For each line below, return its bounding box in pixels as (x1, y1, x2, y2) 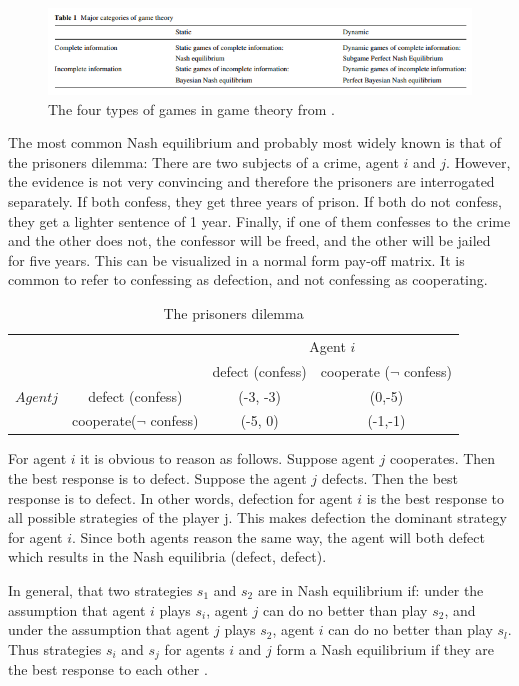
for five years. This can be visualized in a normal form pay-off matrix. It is (8, 249, 465, 270)
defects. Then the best (321, 468, 459, 489)
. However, (446, 151, 511, 172)
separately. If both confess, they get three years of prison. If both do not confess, (8, 191, 502, 212)
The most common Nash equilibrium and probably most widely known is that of (8, 132, 502, 153)
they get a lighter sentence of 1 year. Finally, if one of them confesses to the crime (8, 210, 511, 231)
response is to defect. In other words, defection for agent (8, 487, 353, 508)
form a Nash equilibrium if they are (276, 638, 495, 659)
